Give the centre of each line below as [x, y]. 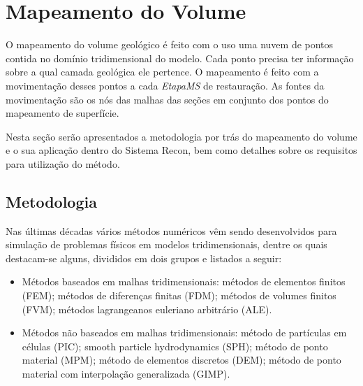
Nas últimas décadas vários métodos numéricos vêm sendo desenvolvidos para [171, 230]
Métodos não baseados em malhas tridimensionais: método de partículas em [184, 333]
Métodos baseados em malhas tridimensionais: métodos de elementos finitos [184, 281]
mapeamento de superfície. [62, 113]
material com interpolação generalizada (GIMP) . [126, 374]
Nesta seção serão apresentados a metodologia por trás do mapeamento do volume [181, 136]
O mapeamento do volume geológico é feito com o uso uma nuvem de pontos [170, 44]
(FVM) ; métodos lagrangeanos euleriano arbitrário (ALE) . [147, 309]
